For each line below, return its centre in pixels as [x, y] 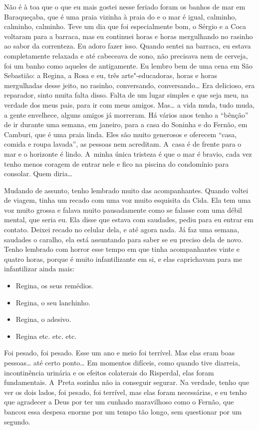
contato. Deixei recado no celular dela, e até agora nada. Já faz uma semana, [122, 230]
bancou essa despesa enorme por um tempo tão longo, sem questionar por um [123, 411]
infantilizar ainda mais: [39, 269]
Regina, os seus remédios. [55, 286]
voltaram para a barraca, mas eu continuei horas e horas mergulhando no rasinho [129, 36]
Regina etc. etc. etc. [46, 336]
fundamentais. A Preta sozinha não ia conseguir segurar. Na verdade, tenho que [127, 382]
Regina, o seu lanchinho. [53, 302]
